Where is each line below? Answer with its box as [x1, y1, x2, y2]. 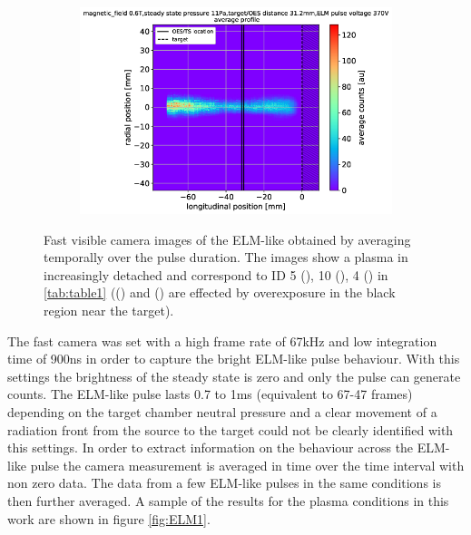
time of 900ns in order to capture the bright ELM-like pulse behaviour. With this [7, 349, 460, 368]
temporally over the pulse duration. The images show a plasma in [44, 248, 408, 267]
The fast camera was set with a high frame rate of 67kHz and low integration [7, 331, 437, 350]
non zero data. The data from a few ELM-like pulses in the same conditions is [7, 473, 441, 492]
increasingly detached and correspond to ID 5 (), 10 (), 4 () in [44, 265, 388, 284]
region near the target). [44, 301, 174, 320]
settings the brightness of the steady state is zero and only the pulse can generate [7, 366, 461, 385]
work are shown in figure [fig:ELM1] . [7, 509, 211, 528]
